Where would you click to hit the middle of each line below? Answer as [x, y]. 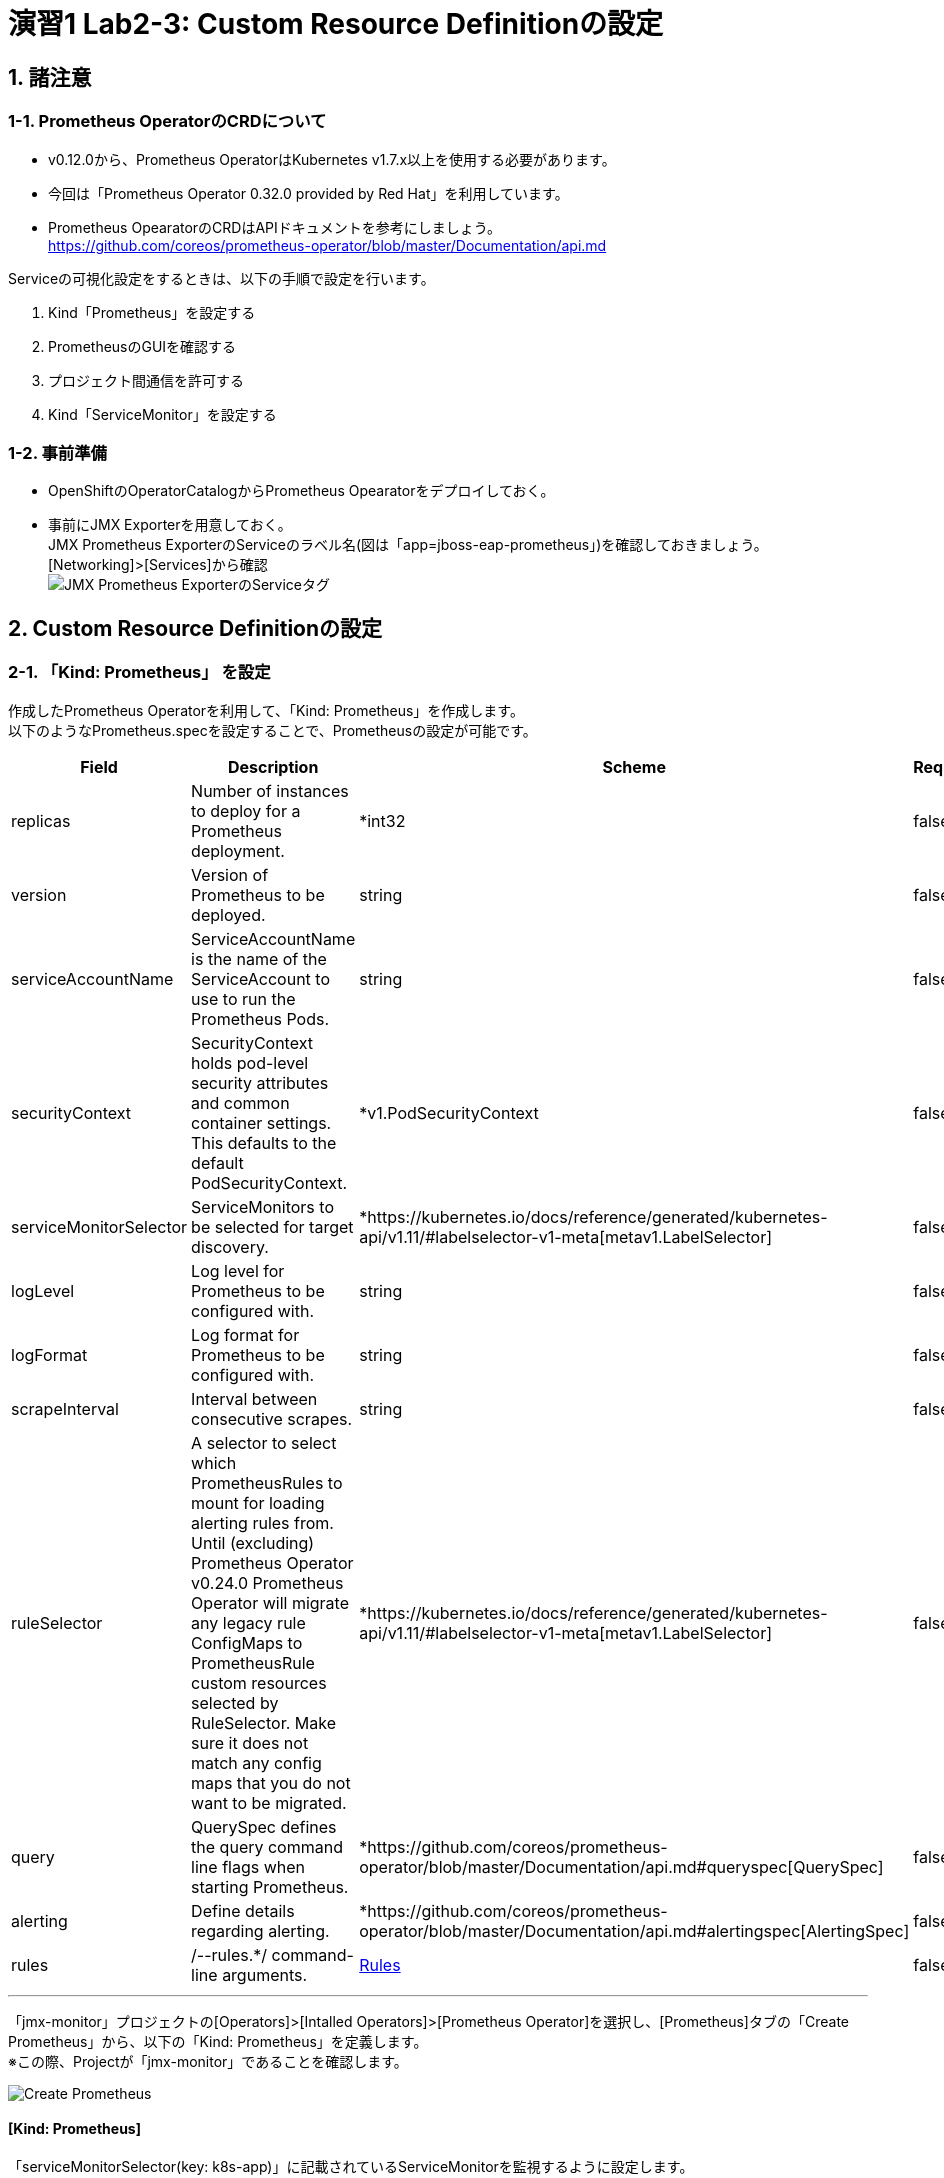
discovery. [230, 1246]
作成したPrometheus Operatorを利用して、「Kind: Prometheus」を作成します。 [266, 710]
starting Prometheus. [270, 1886]
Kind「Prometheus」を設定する [152, 312]
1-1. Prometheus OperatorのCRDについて [167, 121]
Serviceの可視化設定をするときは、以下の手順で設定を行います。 [221, 278]
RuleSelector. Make [263, 1722]
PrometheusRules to [267, 1482]
